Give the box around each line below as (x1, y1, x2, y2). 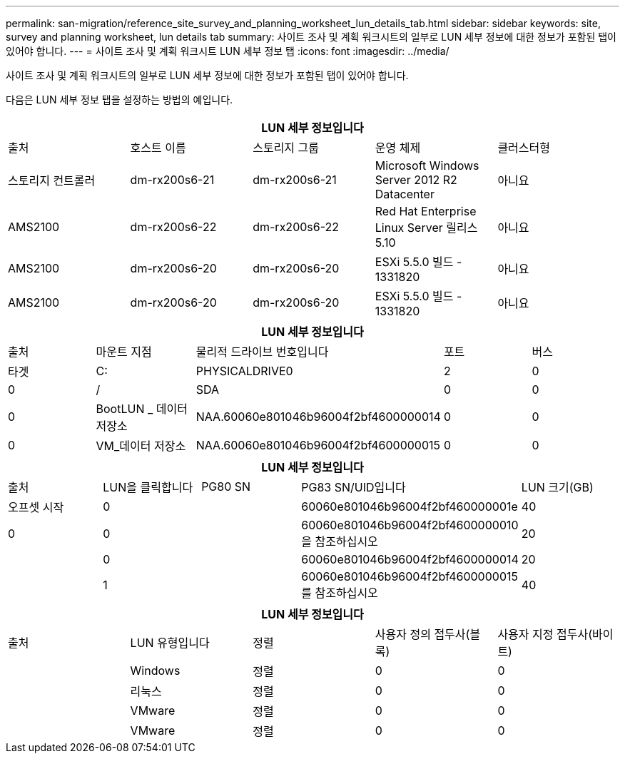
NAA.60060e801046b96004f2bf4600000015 (195, 438, 441, 452)
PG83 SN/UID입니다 (301, 480, 406, 494)
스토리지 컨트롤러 (8, 173, 96, 188)
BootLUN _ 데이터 (96, 402, 188, 416)
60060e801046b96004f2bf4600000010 (301, 518, 519, 532)
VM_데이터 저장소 (96, 439, 186, 453)
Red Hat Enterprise (375, 204, 477, 218)
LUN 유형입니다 (130, 636, 210, 650)
